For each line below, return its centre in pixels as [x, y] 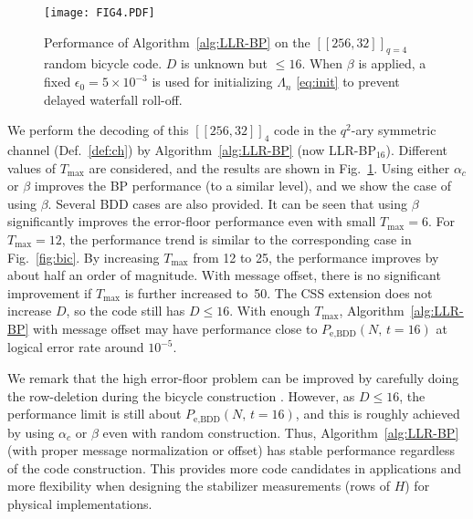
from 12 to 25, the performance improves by [316, 257]
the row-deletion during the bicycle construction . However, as [181, 395]
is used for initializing [212, 82]
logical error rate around [76, 347]
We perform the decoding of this [98, 130]
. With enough [270, 311]
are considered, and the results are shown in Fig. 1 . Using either [269, 167]
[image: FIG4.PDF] [100, 13]
